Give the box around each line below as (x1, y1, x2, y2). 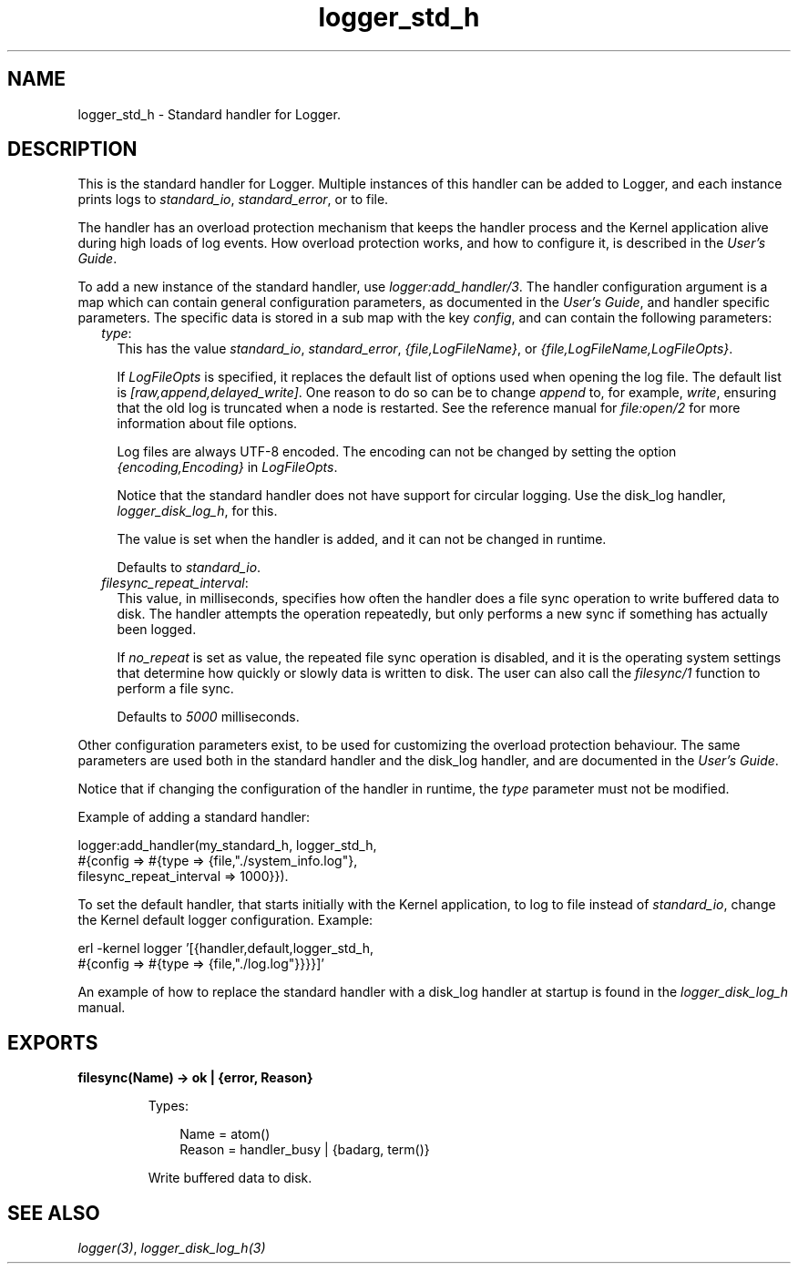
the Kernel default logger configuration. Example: (77, 912, 373, 928)
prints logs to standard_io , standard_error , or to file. (77, 191, 389, 208)
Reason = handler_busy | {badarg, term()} (179, 1142, 430, 1158)
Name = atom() (179, 1126, 271, 1143)
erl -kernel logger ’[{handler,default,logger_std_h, (77, 940, 374, 957)
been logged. (117, 621, 197, 638)
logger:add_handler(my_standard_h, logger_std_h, (77, 837, 377, 854)
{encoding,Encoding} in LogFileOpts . (117, 459, 338, 476)
